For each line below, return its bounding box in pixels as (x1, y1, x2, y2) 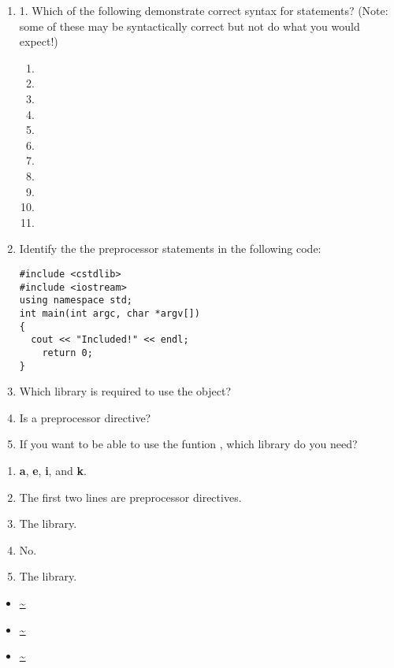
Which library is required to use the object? (19, 383, 232, 399)
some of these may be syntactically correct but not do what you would (19, 17, 360, 34)
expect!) (19, 33, 58, 50)
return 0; (42, 347, 93, 358)
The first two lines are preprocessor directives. (19, 488, 242, 505)
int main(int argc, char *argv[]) (19, 307, 200, 319)
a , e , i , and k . (19, 462, 87, 478)
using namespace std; (19, 295, 132, 306)
